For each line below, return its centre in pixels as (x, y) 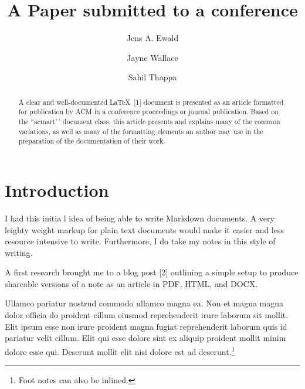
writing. (19, 252)
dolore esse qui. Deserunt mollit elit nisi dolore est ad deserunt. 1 (120, 350)
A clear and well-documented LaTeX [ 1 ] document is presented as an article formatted (151, 102)
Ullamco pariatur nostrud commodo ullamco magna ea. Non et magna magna (144, 303)
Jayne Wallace (152, 57)
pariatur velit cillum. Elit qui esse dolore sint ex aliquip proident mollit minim (145, 338)
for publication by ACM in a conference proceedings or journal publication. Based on (148, 112)
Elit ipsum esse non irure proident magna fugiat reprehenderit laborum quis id (146, 326)
